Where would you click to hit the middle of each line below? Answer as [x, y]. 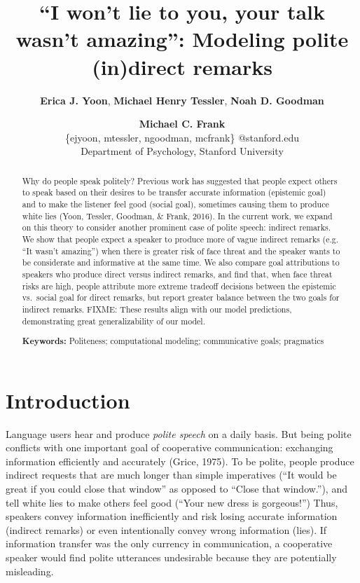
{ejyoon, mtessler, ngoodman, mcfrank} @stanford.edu [182, 137]
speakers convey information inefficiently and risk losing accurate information [172, 516]
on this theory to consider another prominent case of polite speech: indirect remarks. [176, 227]
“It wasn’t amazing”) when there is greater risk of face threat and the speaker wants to [181, 251]
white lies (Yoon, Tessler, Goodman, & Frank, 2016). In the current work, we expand [177, 215]
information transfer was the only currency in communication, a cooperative [169, 543]
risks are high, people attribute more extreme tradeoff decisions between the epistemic [179, 286]
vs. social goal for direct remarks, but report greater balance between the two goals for [181, 297]
